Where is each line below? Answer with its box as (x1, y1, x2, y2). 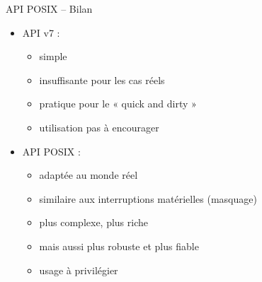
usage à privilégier (39, 262, 118, 277)
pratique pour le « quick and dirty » (39, 96, 197, 111)
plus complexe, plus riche (39, 215, 149, 230)
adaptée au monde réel (39, 168, 138, 182)
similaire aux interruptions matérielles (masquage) (39, 191, 257, 206)
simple (39, 49, 67, 64)
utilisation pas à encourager (39, 119, 159, 134)
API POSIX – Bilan (6, 1, 93, 16)
